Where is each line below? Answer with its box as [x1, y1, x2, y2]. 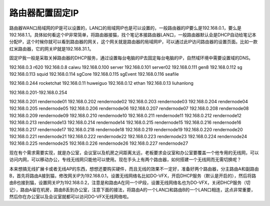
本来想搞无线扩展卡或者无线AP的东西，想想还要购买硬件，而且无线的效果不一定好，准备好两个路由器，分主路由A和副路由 [9, 166, 259, 172]
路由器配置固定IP [9, 7, 79, 18]
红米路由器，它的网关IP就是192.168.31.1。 [9, 45, 94, 52]
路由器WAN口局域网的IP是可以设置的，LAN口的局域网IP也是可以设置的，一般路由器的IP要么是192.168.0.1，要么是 [9, 25, 242, 31]
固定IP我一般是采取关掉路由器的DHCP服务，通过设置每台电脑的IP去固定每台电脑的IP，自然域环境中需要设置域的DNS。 [9, 55, 253, 61]
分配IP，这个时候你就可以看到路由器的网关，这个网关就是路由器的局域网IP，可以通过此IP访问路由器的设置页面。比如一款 [9, 39, 258, 45]
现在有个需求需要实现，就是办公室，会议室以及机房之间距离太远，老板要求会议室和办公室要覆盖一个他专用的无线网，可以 [9, 150, 259, 156]
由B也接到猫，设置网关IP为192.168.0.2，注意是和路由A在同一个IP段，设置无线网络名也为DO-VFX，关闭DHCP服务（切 [9, 180, 251, 186]
